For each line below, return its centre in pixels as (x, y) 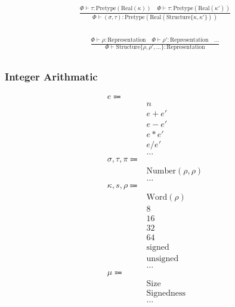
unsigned (163, 259)
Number (161, 171)
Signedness (166, 294)
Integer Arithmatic (51, 77)
